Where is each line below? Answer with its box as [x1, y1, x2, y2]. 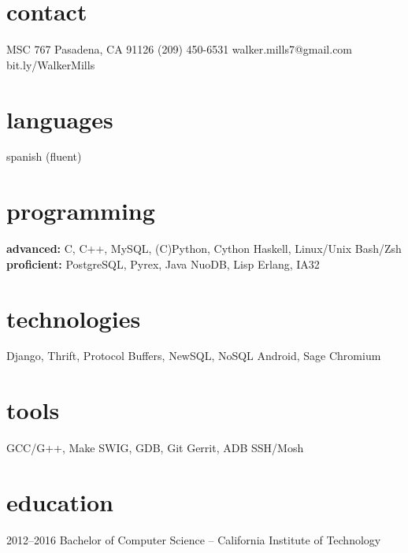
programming [6, 195, 155, 227]
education [6, 485, 113, 518]
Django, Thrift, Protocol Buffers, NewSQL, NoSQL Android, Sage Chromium [6, 347, 381, 364]
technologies [6, 302, 141, 334]
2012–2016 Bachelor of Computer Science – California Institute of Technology [6, 531, 381, 547]
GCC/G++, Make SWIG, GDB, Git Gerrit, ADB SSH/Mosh [6, 440, 304, 456]
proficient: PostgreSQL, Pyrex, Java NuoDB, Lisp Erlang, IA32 [6, 255, 320, 272]
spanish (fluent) [6, 148, 82, 165]
